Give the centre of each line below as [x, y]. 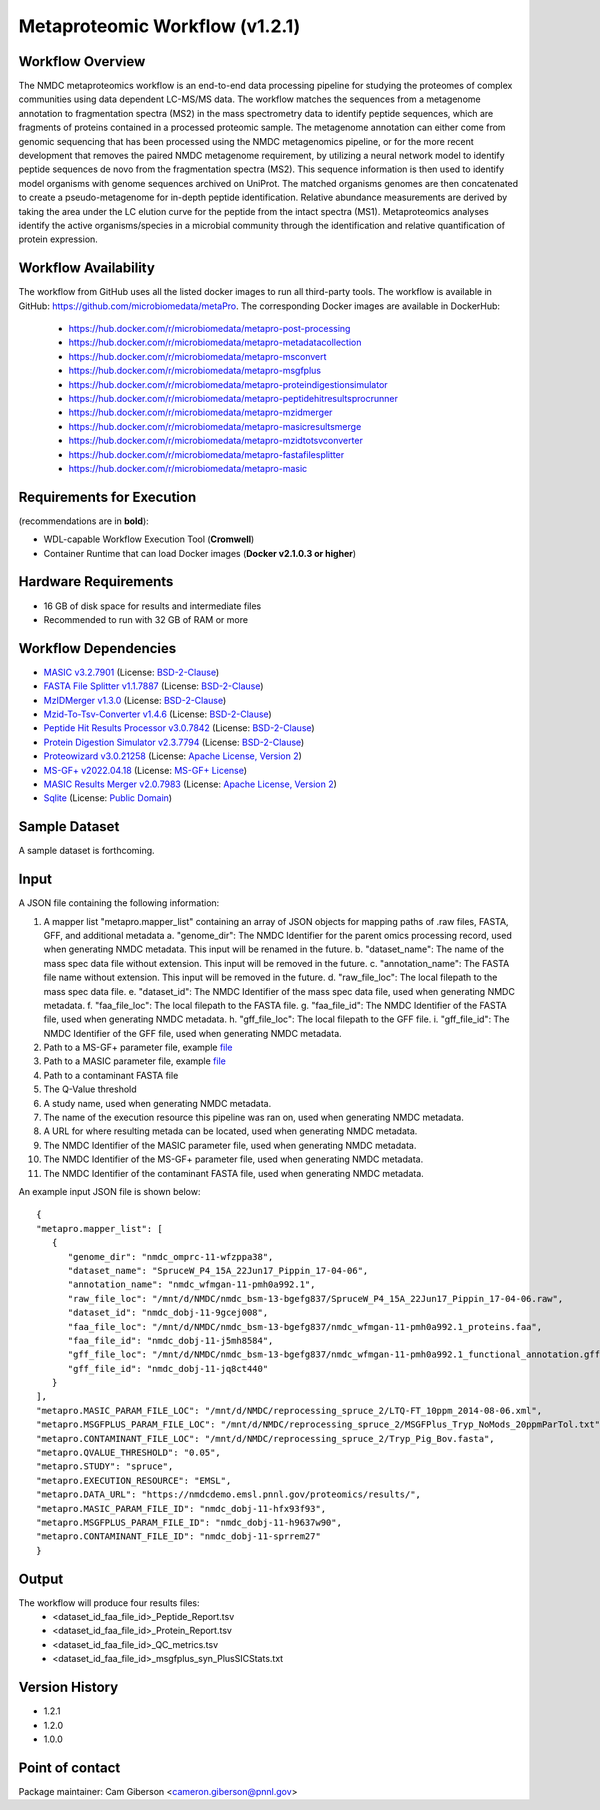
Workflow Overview [82, 61]
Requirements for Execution [107, 496]
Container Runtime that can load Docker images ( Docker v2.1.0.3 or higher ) [200, 553]
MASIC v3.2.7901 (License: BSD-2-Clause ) [131, 672]
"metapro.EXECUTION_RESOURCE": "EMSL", [134, 1480]
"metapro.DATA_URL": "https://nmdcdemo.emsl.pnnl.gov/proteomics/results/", [229, 1494]
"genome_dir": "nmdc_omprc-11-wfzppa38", [170, 1256]
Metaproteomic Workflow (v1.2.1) [159, 26]
